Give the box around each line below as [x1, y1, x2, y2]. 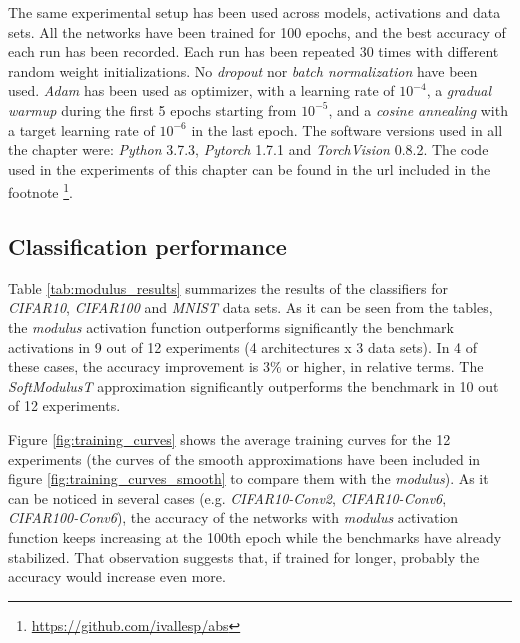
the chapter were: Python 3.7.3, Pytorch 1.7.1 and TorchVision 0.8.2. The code [8, 139, 489, 160]
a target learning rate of [8, 119, 155, 140]
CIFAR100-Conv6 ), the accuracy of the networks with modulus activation [8, 507, 459, 528]
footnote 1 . [8, 179, 73, 202]
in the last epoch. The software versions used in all [191, 119, 503, 140]
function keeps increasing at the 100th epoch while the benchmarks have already [8, 526, 502, 547]
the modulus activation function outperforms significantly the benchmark [8, 316, 454, 337]
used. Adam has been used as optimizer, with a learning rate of [8, 80, 395, 101]
